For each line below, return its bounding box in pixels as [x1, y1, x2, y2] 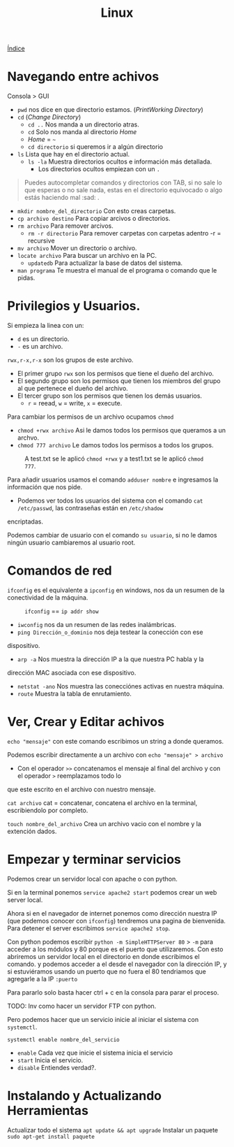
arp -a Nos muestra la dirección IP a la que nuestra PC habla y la [17, 655, 204, 663]
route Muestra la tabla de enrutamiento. [17, 690, 132, 698]
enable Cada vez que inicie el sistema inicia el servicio [17, 1048, 173, 1057]
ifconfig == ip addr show [24, 607, 99, 615]
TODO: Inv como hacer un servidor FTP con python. [7, 1002, 157, 1010]
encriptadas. [7, 517, 44, 526]
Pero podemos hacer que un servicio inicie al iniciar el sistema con [7, 1015, 199, 1023]
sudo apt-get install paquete [7, 1133, 95, 1140]
